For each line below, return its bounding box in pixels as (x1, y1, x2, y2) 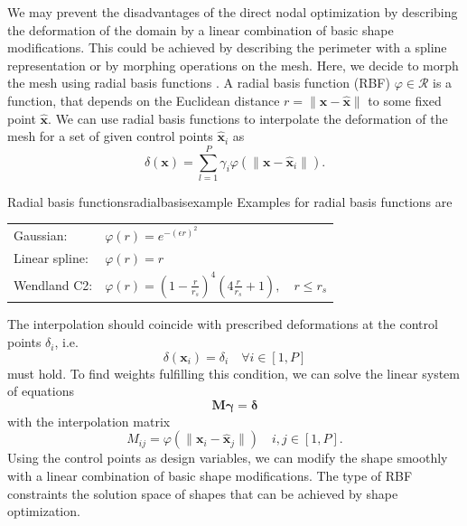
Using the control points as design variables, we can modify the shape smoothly (7, 448, 448, 467)
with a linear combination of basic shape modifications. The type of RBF (7, 466, 413, 485)
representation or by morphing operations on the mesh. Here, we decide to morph (7, 55, 459, 74)
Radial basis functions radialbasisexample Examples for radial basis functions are (7, 192, 453, 211)
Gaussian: (14, 225, 68, 244)
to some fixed (368, 90, 442, 109)
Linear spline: (14, 248, 89, 267)
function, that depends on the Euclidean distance (7, 90, 280, 109)
